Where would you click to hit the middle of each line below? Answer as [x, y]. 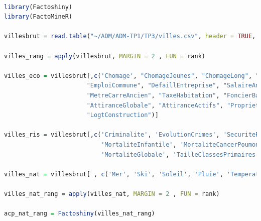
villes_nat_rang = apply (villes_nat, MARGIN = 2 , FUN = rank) [112, 194]
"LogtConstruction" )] [122, 115]
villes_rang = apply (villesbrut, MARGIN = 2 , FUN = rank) [105, 56]
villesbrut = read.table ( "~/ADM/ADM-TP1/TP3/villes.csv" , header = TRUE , [130, 36]
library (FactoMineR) [38, 17]
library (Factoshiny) [38, 7]
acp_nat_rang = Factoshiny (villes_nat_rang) [80, 214]
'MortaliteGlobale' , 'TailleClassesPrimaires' [180, 154]
